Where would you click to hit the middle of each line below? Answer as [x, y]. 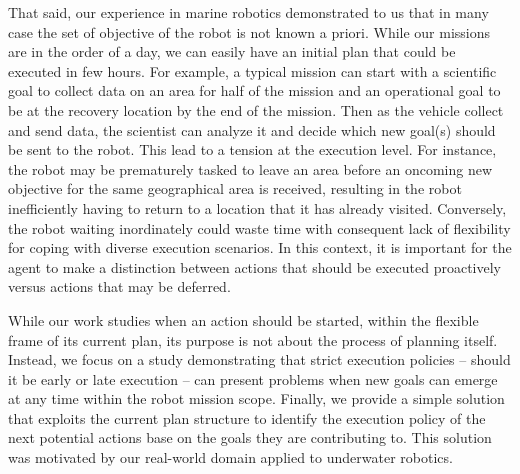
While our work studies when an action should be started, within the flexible [243, 319]
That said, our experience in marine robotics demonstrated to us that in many [248, 12]
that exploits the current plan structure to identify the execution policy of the [247, 417]
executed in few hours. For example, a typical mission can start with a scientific [252, 70]
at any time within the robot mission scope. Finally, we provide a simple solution [256, 398]
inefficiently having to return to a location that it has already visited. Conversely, [257, 207]
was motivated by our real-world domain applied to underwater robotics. [230, 457]
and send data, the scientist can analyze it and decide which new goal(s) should [252, 129]
